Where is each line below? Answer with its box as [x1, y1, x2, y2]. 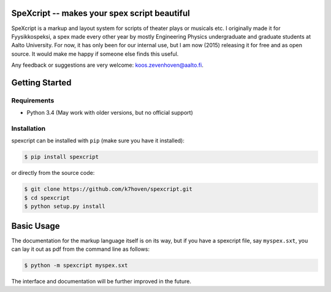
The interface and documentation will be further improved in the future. [11, 277, 191, 285]
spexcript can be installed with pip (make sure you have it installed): [11, 137, 185, 144]
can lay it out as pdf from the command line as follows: [11, 245, 150, 253]
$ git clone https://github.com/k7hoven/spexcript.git [24, 186, 192, 193]
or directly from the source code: [11, 169, 95, 177]
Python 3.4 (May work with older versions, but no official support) [26, 109, 193, 117]
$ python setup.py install [24, 203, 105, 210]
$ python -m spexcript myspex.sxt [24, 261, 128, 269]
